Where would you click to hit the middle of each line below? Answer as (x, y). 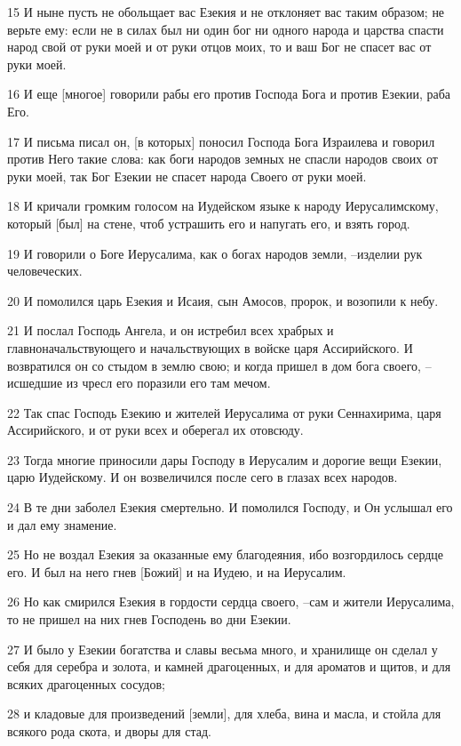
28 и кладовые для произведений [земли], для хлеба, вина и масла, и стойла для (224, 714)
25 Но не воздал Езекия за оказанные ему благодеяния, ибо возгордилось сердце (226, 554)
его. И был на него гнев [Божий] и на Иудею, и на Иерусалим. (177, 571)
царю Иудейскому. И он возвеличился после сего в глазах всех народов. (203, 477)
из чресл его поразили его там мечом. (168, 383)
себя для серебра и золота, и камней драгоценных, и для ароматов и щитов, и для (229, 666)
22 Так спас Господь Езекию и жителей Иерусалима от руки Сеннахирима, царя (224, 412)
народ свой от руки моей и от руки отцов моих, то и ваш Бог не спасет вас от (219, 47)
